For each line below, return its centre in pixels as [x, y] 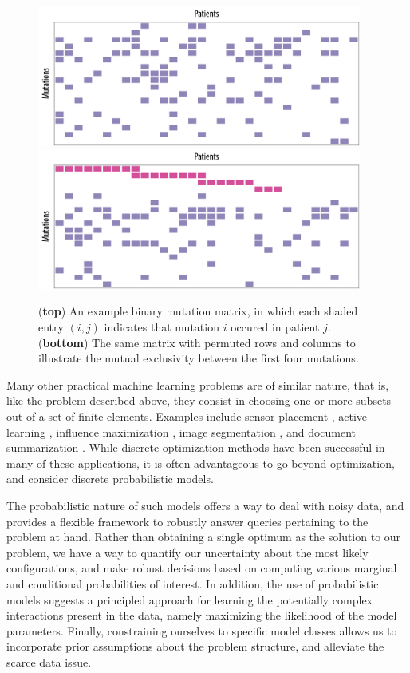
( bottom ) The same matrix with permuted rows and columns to [197, 342]
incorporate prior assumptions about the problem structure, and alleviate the [195, 646]
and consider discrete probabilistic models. [110, 479]
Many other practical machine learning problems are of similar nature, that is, [198, 384]
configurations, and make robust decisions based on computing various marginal [202, 568]
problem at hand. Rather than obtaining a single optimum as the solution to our [204, 537]
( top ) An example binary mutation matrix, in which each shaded [198, 311]
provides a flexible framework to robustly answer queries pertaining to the [187, 521]
